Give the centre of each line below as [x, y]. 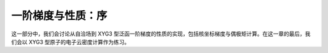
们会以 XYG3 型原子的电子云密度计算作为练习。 [70, 42]
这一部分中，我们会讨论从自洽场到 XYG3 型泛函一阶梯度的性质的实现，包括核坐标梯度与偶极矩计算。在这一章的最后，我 [161, 34]
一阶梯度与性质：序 [59, 16]
